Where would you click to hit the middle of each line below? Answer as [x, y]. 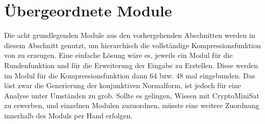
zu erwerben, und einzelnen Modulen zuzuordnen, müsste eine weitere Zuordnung [132, 105]
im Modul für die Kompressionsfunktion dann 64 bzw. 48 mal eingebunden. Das [130, 75]
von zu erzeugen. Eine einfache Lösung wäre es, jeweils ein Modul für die [118, 55]
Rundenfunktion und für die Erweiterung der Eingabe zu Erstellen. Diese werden [131, 65]
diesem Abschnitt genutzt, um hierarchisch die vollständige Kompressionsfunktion [132, 45]
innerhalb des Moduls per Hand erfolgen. [68, 115]
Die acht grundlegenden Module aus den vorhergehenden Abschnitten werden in [130, 35]
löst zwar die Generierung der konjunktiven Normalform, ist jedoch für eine [123, 85]
